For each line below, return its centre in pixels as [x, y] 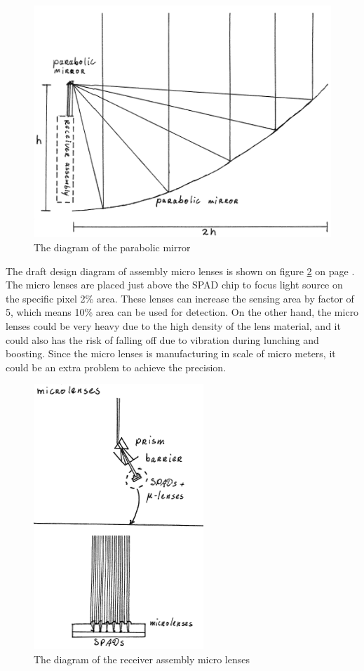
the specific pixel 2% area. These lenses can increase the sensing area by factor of [180, 298]
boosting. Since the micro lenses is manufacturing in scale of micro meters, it [171, 353]
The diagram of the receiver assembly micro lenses [142, 659]
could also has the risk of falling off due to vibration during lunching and [162, 339]
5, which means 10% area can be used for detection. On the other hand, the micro [182, 312]
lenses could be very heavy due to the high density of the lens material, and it [173, 325]
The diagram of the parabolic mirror [112, 247]
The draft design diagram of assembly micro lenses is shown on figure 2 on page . [180, 271]
